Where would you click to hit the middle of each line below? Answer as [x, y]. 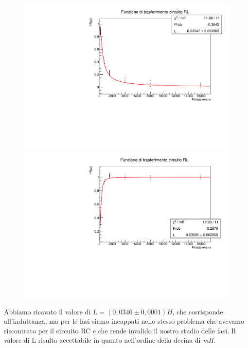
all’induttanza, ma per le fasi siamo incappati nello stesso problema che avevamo [124, 321]
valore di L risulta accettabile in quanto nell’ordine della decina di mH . [110, 340]
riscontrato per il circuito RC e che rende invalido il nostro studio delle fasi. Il [120, 330]
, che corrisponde [198, 311]
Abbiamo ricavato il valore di [47, 311]
